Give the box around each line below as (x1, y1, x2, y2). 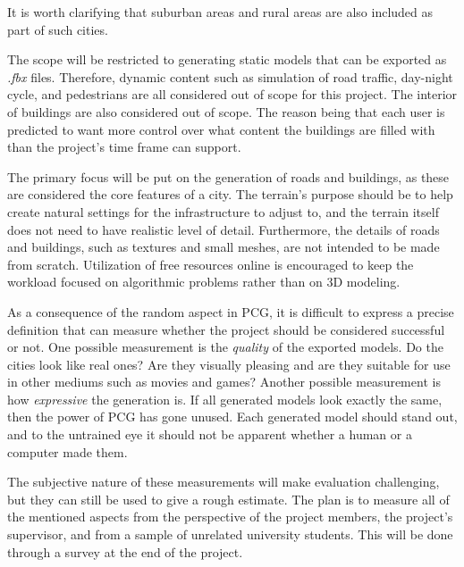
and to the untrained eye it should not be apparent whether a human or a (7, 425, 412, 444)
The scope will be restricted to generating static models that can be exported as (7, 50, 447, 69)
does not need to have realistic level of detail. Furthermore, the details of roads (7, 220, 440, 238)
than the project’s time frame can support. (7, 138, 241, 156)
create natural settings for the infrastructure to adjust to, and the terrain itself (7, 202, 439, 221)
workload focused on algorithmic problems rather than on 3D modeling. (7, 272, 401, 291)
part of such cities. (7, 20, 108, 38)
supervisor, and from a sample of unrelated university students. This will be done (7, 525, 453, 544)
